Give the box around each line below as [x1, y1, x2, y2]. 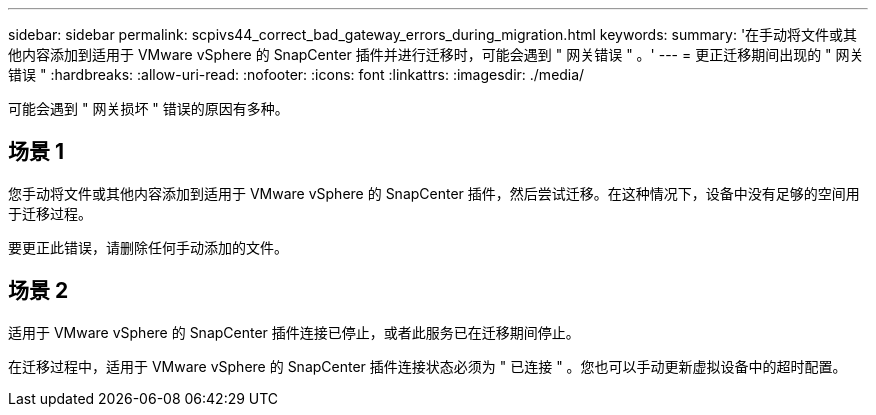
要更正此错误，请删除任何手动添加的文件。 [8, 238, 288, 256]
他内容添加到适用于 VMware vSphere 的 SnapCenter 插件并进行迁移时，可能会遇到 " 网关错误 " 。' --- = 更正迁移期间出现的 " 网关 [8, 46, 864, 63]
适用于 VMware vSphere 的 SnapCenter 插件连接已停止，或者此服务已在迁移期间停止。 [8, 323, 580, 341]
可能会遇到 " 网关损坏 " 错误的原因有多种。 [8, 100, 289, 117]
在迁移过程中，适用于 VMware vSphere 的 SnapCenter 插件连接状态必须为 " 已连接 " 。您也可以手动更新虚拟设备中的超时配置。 [8, 357, 847, 375]
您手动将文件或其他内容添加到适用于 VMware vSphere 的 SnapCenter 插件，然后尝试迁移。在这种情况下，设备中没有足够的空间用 [8, 184, 860, 202]
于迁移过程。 [8, 204, 92, 222]
